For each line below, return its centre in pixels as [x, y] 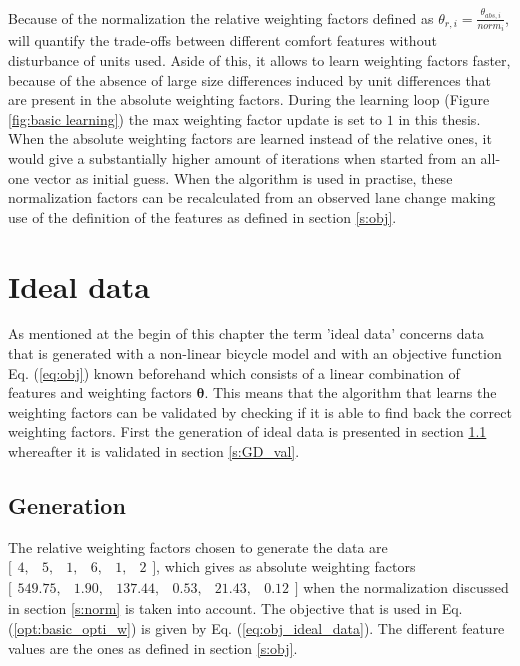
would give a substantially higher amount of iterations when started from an [242, 157]
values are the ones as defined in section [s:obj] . [153, 647]
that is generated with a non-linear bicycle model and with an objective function [255, 353]
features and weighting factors [100, 392]
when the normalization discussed [406, 587]
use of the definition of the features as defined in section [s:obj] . [202, 216]
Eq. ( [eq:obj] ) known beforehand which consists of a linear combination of [234, 372]
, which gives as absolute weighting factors [286, 566]
